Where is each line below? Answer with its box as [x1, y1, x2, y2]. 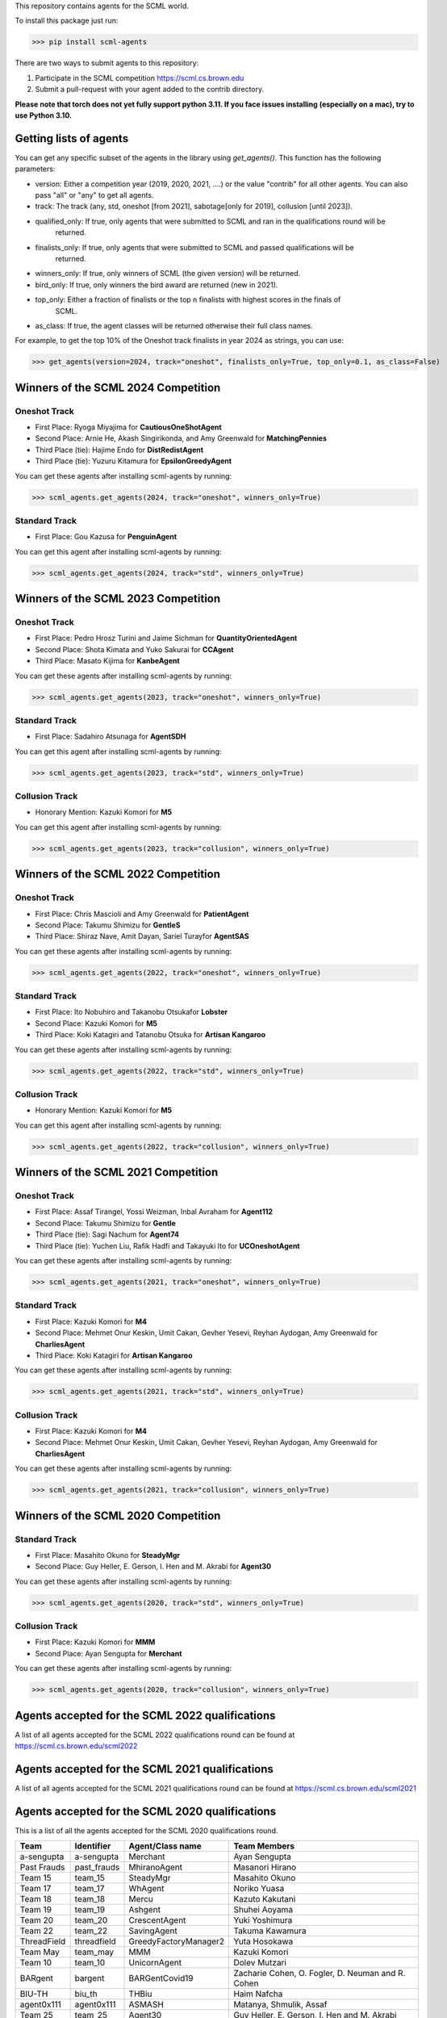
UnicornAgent [128, 1957, 182, 1969]
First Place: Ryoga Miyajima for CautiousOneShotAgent [35, 422, 222, 432]
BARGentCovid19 [128, 1973, 194, 1984]
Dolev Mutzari [233, 1957, 286, 1969]
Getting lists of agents [15, 132, 129, 145]
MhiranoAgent [128, 1861, 183, 1873]
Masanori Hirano [233, 1861, 297, 1873]
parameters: [15, 164, 56, 174]
